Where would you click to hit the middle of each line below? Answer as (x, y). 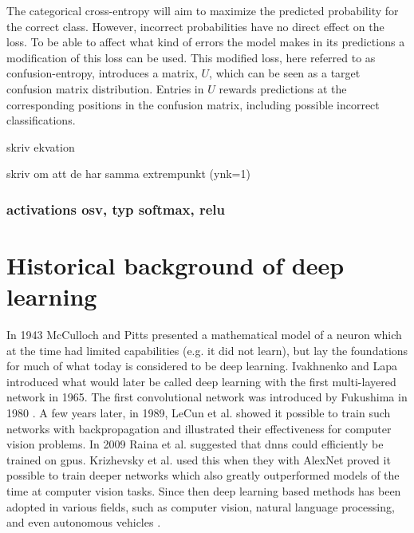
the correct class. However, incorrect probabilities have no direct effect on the (195, 26)
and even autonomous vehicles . (84, 522)
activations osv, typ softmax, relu (116, 209)
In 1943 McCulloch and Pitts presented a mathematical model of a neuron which (204, 335)
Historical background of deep (175, 265)
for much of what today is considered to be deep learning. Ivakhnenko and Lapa (202, 366)
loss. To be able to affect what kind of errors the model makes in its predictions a (206, 42)
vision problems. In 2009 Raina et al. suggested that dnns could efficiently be (195, 444)
